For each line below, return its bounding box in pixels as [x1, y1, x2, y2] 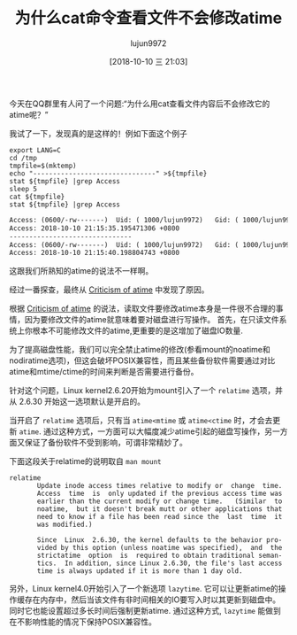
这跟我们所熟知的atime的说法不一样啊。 [9, 266, 154, 276]
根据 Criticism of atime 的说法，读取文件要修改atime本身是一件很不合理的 [9, 303, 276, 314]
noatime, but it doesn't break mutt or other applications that [36, 505, 283, 514]
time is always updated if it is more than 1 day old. [36, 567, 243, 576]
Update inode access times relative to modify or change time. [36, 482, 283, 491]
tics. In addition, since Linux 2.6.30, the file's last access [36, 559, 283, 568]
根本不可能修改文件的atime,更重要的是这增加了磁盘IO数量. [32, 325, 243, 337]
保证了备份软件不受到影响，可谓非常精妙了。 [24, 438, 187, 448]
